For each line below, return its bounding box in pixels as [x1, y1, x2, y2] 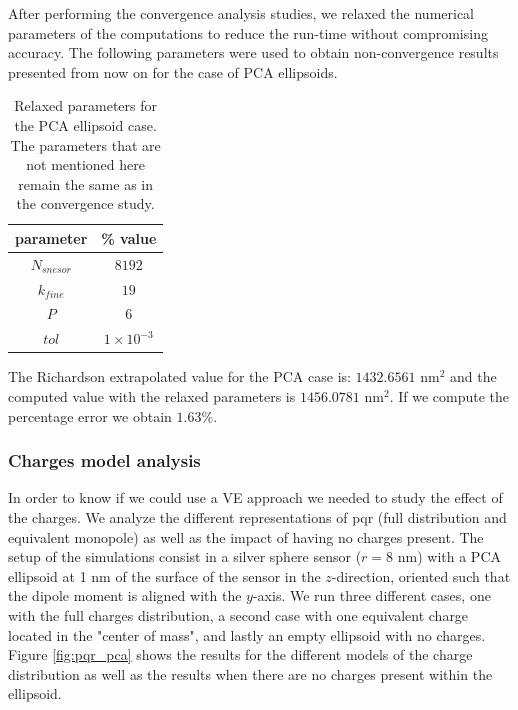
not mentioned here [26, 154, 145, 175]
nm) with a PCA [397, 546, 502, 567]
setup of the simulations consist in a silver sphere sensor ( [8, 546, 362, 567]
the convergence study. [16, 193, 155, 214]
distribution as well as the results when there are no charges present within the [8, 663, 493, 684]
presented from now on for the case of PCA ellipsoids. [8, 61, 338, 82]
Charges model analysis [8, 448, 201, 473]
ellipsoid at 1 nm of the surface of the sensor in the [8, 565, 321, 586]
